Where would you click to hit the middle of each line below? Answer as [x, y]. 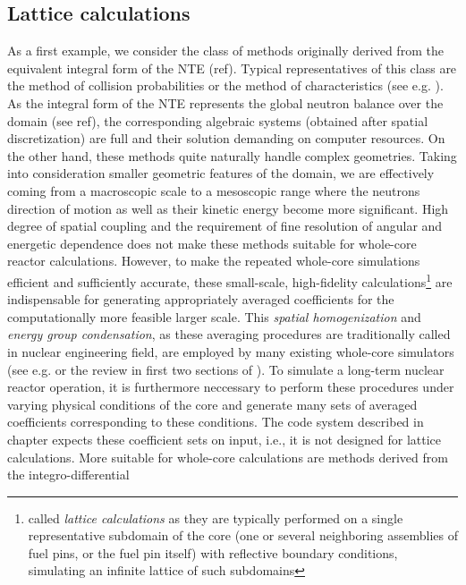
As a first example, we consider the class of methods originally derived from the [225, 51]
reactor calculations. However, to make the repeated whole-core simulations [214, 261]
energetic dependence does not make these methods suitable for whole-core [212, 243]
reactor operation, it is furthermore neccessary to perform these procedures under [231, 387]
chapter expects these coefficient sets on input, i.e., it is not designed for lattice [225, 439]
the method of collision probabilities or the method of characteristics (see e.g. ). [225, 85]
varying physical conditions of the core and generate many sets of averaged [212, 404]
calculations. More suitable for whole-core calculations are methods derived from [228, 457]
